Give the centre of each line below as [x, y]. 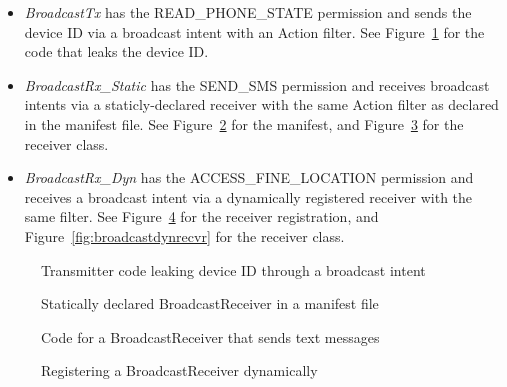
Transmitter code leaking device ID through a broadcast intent [233, 269]
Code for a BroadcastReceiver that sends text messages [210, 336]
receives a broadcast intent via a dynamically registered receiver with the [248, 196]
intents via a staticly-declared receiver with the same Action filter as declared [261, 104]
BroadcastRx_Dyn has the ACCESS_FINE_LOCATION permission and [249, 177]
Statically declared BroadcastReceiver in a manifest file [210, 303]
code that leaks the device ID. [116, 51]
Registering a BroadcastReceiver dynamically [179, 370]
